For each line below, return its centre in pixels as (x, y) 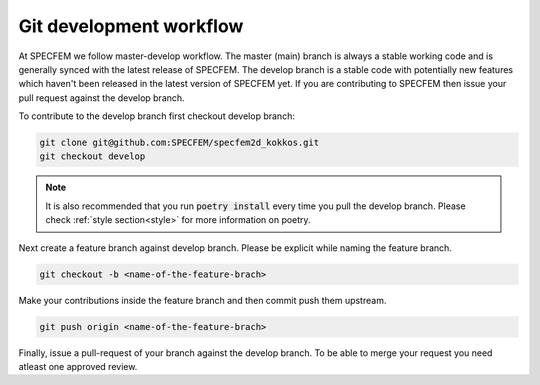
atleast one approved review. (78, 366)
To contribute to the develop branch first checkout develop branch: (156, 116)
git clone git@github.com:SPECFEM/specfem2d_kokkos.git (179, 143)
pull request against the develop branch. (101, 97)
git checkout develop (92, 156)
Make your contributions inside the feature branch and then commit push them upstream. (202, 300)
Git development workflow (131, 26)
